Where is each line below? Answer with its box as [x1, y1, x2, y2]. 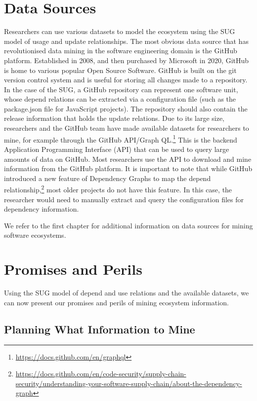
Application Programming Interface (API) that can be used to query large [4, 144, 229, 154]
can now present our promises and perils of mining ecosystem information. [4, 297, 229, 307]
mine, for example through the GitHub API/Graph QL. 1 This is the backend [4, 133, 237, 145]
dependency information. [4, 204, 79, 214]
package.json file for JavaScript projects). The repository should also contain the [4, 103, 248, 113]
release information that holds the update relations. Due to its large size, [4, 113, 225, 123]
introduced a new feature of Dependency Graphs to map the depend [4, 173, 211, 183]
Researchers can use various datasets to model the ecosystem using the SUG [4, 26, 235, 36]
